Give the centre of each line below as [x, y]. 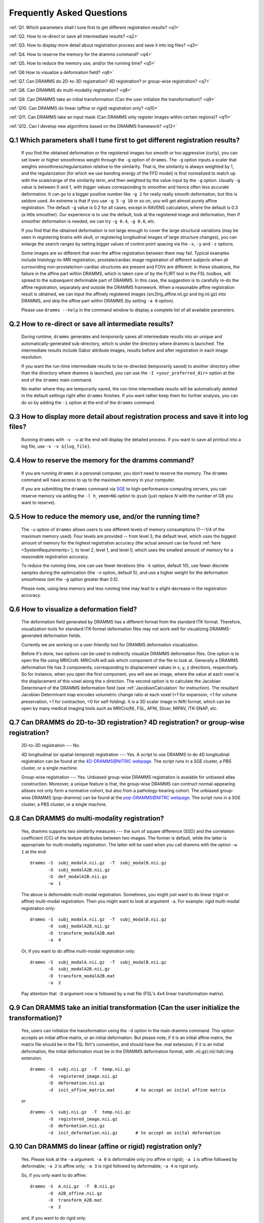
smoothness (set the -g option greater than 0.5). [70, 579]
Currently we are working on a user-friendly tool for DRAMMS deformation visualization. [110, 645]
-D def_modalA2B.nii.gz [78, 877]
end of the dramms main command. [57, 380]
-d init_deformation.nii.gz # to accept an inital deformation [134, 1133]
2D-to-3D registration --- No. [51, 746]
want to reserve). [38, 503]
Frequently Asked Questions [68, 13]
